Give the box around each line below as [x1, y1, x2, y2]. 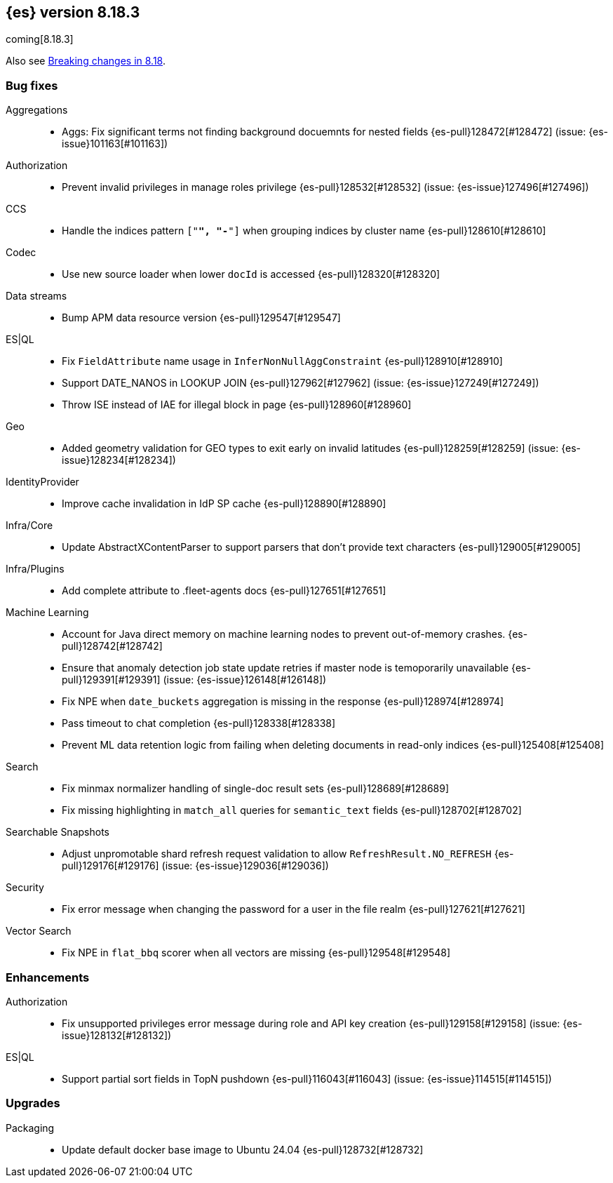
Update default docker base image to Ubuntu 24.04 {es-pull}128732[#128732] [62, 1143, 424, 1156]
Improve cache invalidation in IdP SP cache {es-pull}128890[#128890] [62, 497, 386, 510]
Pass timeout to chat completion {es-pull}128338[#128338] [62, 717, 336, 730]
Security [6, 881, 44, 894]
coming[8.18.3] [6, 33, 74, 46]
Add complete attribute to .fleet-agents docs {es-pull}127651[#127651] [62, 584, 386, 597]
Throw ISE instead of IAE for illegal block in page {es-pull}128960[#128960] [62, 399, 412, 411]
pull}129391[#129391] [62, 674, 161, 686]
